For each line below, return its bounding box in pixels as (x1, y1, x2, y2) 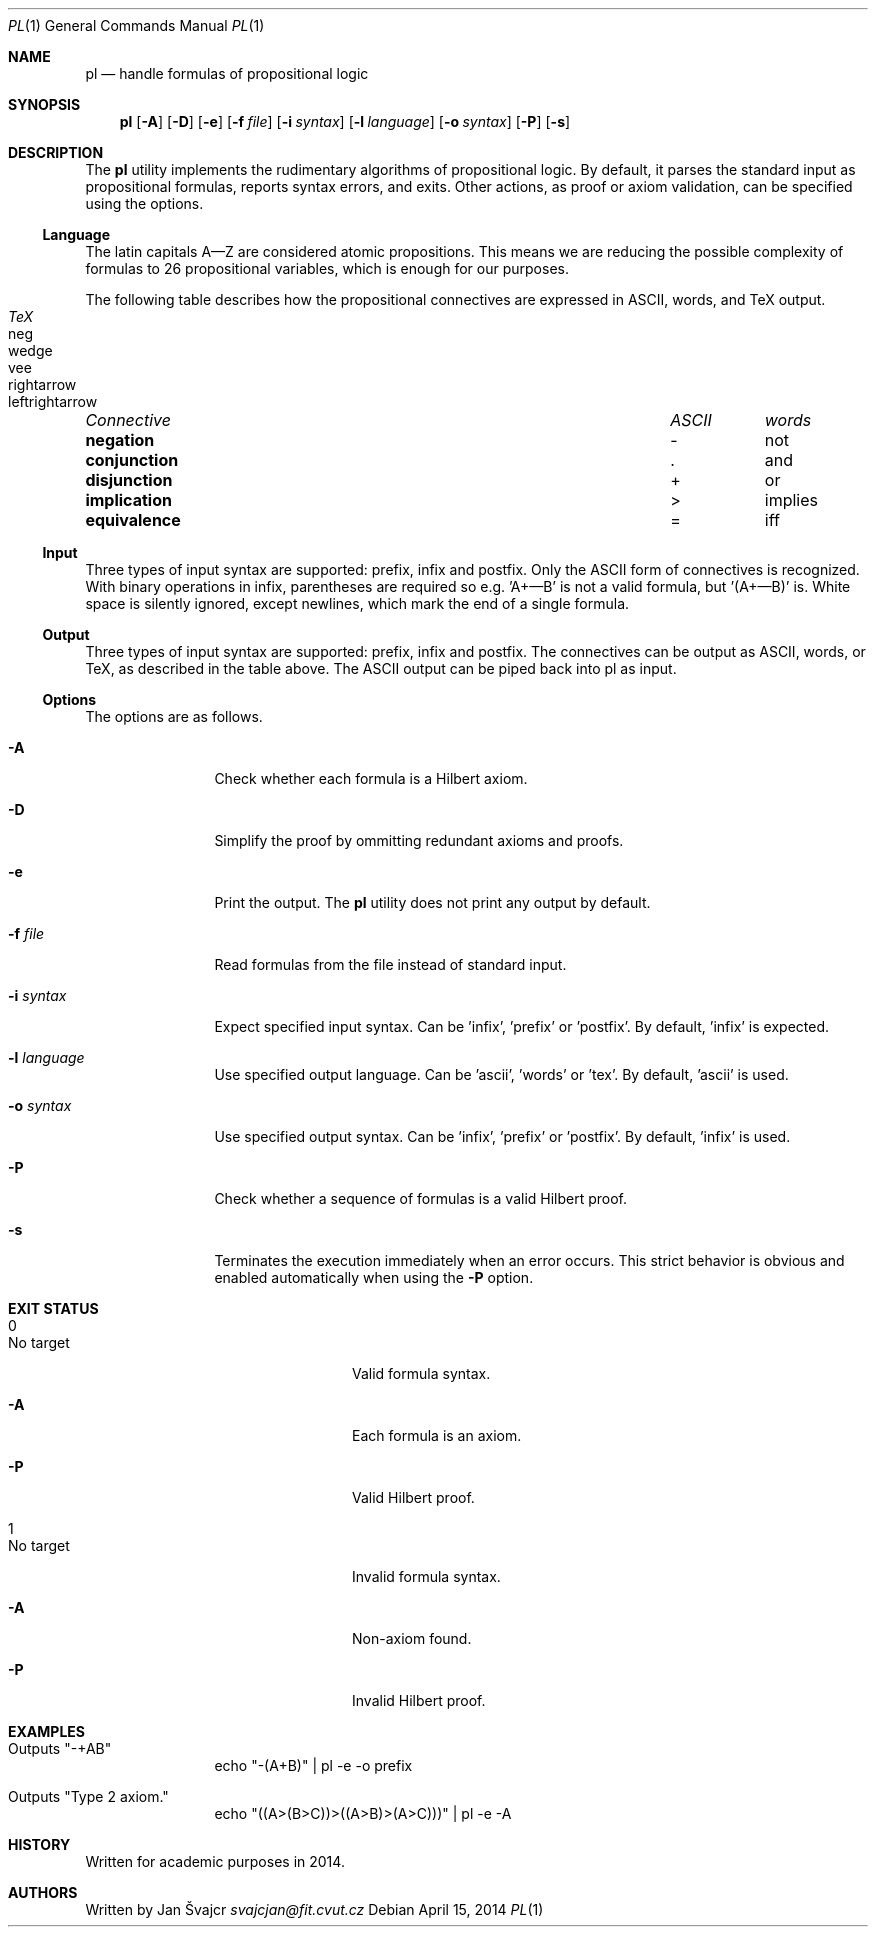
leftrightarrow (8, 393, 98, 410)
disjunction (85, 470, 173, 490)
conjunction (85, 450, 179, 470)
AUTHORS (8, 1884, 78, 1901)
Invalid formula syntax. (352, 1568, 501, 1585)
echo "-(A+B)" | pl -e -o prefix (214, 1757, 413, 1774)
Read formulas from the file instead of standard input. (214, 956, 567, 973)
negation (85, 430, 155, 450)
